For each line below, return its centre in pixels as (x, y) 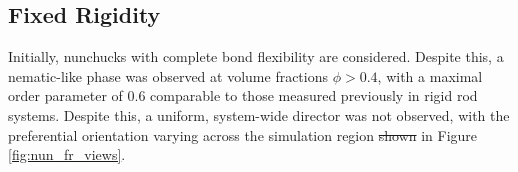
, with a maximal (430, 75)
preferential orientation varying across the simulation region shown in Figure (243, 134)
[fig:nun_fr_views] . (67, 154)
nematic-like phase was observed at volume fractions (168, 75)
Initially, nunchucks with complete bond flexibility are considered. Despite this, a (256, 56)
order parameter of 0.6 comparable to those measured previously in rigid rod (243, 95)
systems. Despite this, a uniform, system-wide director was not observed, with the (259, 114)
